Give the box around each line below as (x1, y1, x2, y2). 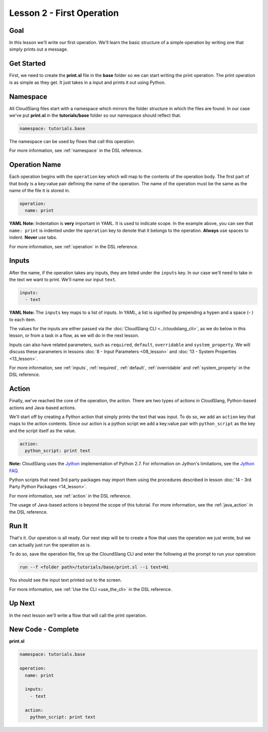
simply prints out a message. (9, 46, 68, 52)
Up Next (9, 599, 35, 608)
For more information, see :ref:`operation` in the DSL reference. (9, 243, 138, 249)
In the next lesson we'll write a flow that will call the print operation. (9, 612, 147, 618)
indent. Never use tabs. (9, 234, 58, 240)
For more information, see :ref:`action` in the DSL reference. (9, 493, 132, 499)
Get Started (9, 60, 46, 68)
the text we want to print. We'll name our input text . (9, 276, 117, 283)
